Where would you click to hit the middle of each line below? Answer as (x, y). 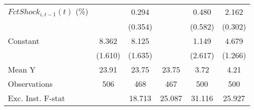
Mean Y (22, 69)
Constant (24, 40)
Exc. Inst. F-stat (36, 98)
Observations (30, 83)
